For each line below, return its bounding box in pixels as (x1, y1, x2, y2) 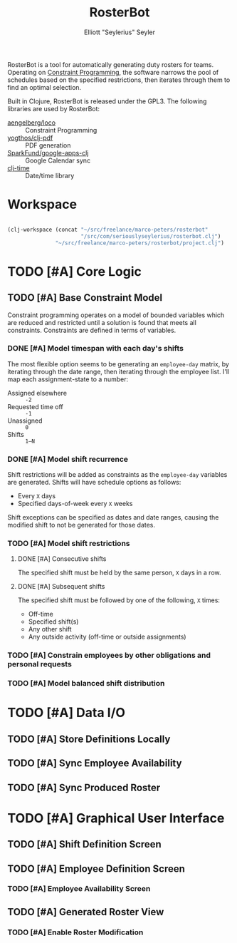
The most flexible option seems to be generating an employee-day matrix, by (7, 359, 230, 368)
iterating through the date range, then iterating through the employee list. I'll (7, 367, 230, 376)
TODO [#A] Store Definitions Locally (7, 733, 171, 745)
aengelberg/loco (7, 118, 56, 127)
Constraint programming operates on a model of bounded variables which (7, 311, 225, 319)
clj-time (7, 163, 30, 172)
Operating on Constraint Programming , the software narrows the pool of (7, 68, 219, 76)
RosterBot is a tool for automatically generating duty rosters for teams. (7, 60, 214, 68)
